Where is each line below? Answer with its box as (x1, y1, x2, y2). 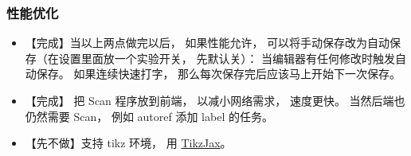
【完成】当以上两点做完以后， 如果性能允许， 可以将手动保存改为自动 (25, 34, 390, 51)
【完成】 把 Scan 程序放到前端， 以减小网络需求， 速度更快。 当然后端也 (25, 92, 405, 108)
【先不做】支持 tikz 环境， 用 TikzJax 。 (25, 135, 232, 151)
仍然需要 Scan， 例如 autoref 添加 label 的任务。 (25, 107, 273, 124)
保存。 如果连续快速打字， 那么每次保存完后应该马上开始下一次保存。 (36, 65, 401, 82)
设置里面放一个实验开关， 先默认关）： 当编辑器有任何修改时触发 (58, 49, 396, 66)
